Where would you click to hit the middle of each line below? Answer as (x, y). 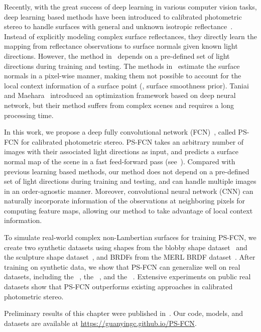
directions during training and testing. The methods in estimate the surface (122, 66)
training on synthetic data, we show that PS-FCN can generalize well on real (122, 266)
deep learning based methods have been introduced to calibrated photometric (123, 16)
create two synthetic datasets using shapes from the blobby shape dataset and (126, 247)
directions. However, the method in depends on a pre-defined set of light (117, 56)
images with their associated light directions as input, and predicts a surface (121, 151)
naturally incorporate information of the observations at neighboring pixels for (125, 201)
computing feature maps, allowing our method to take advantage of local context (128, 210)
